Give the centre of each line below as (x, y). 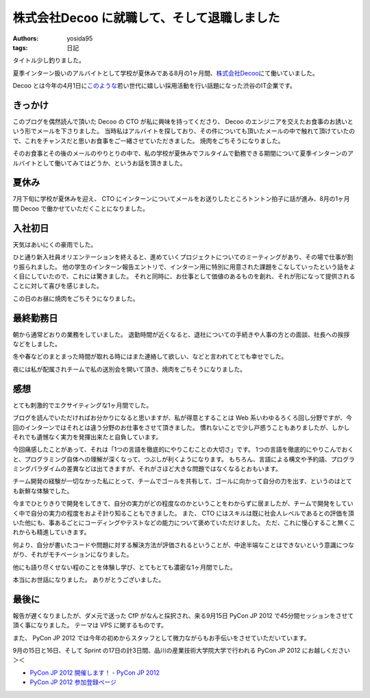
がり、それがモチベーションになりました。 (73, 555)
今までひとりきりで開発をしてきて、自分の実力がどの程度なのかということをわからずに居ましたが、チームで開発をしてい (183, 503)
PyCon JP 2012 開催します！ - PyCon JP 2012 (95, 673)
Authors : (26, 38)
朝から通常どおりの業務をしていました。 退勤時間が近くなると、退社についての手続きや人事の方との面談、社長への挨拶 (181, 334)
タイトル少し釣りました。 (49, 60)
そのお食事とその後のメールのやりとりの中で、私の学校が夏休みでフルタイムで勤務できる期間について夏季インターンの (180, 154)
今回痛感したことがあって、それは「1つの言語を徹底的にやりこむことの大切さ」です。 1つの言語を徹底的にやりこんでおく (183, 450)
